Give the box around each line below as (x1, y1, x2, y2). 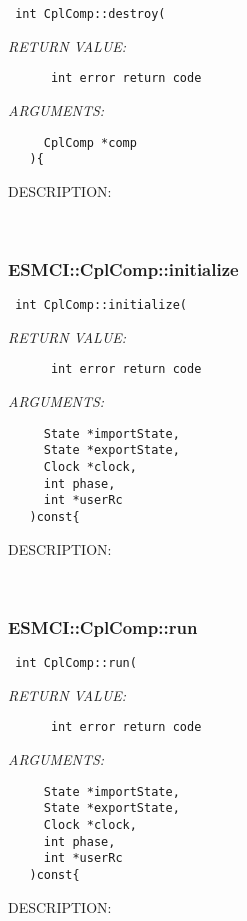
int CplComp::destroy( (15, 7, 166, 21)
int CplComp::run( (15, 656, 137, 671)
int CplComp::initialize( (15, 298, 187, 313)
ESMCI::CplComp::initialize (8, 256, 239, 281)
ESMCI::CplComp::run (8, 614, 198, 639)
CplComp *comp (43, 135, 137, 150)
